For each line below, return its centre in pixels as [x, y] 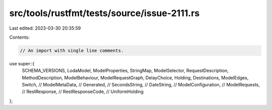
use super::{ [22, 63]
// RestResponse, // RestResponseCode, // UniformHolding [83, 92]
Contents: [19, 37]
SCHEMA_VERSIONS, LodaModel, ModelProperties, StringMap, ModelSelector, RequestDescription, [125, 71]
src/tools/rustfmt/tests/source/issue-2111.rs [105, 13]
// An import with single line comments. [72, 50]
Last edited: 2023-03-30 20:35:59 [45, 28]
